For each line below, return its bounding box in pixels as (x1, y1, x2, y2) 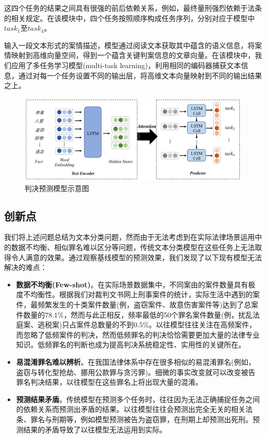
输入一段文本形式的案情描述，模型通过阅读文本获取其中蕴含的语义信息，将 (4, 39, 255, 50)
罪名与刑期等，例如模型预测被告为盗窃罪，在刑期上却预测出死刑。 (30, 413, 253, 424)
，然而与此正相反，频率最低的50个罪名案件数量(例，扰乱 (63, 309, 253, 320)
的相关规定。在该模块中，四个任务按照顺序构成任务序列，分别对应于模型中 (4, 12, 255, 23)
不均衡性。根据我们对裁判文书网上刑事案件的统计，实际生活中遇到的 (23, 289, 253, 300)
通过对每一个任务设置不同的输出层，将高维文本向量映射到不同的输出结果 (18, 70, 262, 80)
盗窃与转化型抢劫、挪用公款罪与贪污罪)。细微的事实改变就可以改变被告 (16, 366, 256, 377)
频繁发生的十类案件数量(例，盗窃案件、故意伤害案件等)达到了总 (37, 299, 251, 310)
